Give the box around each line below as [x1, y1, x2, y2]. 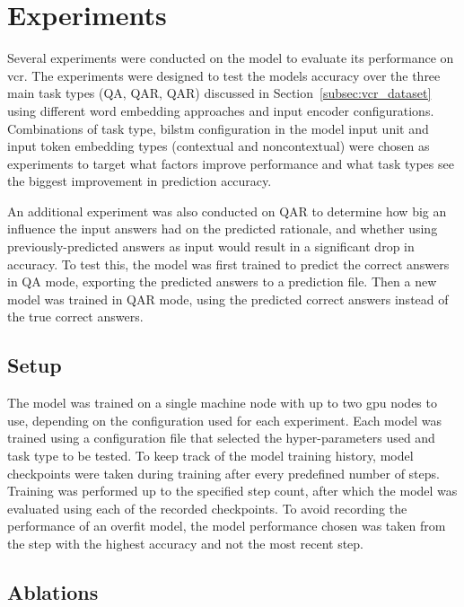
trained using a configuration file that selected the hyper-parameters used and [7, 428, 435, 447]
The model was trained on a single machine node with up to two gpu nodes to [7, 393, 437, 412]
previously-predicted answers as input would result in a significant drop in [7, 237, 415, 256]
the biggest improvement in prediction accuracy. [7, 172, 272, 190]
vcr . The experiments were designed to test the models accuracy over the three [7, 66, 441, 84]
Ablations [7, 577, 99, 605]
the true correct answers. [7, 307, 144, 326]
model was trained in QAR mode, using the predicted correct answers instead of [7, 289, 449, 308]
